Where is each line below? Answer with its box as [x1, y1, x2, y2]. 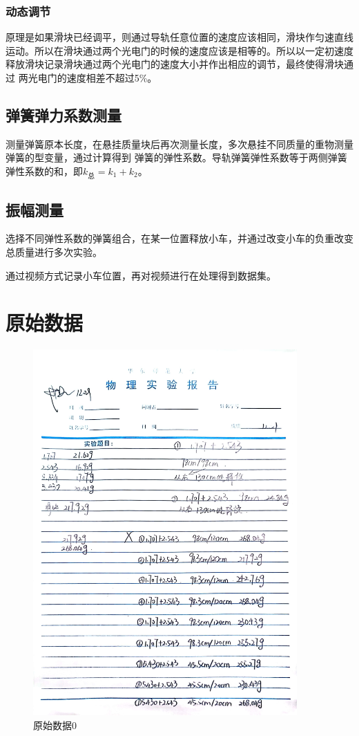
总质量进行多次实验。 [6, 244, 102, 259]
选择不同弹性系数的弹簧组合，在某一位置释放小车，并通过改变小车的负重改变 [6, 231, 353, 246]
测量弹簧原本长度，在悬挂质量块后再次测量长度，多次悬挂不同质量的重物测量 [6, 136, 353, 151]
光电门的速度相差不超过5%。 [28, 71, 157, 84]
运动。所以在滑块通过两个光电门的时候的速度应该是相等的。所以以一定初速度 [6, 43, 353, 57]
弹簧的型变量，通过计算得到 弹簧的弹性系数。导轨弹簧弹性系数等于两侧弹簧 [6, 150, 347, 165]
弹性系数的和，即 [6, 163, 83, 178]
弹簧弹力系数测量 [6, 104, 122, 125]
